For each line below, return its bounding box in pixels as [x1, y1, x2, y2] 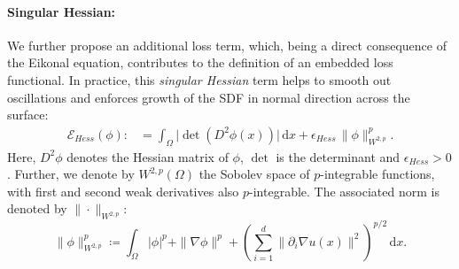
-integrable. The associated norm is [249, 181, 440, 200]
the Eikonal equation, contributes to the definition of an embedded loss [7, 53, 393, 72]
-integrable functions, [320, 165, 435, 183]
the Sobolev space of [198, 165, 310, 183]
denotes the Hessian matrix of [66, 147, 229, 165]
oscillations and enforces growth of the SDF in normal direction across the [7, 88, 410, 106]
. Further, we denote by [7, 165, 135, 183]
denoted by [7, 199, 67, 218]
